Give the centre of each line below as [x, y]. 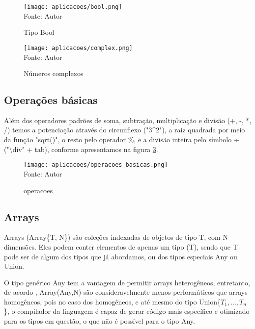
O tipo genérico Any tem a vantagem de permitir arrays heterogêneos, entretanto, [127, 282]
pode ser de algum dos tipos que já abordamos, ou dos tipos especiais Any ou [121, 256]
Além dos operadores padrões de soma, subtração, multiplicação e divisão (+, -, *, [128, 120]
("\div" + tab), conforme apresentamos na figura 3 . [81, 149]
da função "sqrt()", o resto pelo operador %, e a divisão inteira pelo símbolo [118, 139]
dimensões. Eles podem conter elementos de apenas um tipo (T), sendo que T [121, 246]
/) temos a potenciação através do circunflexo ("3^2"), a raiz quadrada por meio [125, 130]
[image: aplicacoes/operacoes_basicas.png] [96, 165]
